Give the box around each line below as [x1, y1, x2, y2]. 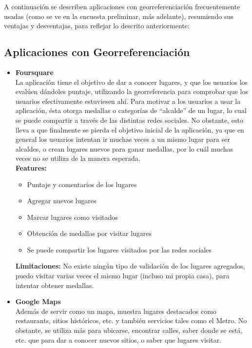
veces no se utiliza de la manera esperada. [15, 153, 140, 163]
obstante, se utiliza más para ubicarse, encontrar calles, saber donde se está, [15, 325, 243, 335]
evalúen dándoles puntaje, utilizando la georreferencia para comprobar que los [15, 86, 248, 97]
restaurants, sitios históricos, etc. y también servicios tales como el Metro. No [15, 315, 247, 326]
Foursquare [15, 67, 54, 77]
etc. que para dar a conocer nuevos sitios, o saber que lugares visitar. [15, 334, 222, 345]
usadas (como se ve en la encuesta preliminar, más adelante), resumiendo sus [4, 11, 233, 21]
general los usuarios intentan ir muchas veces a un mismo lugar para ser [15, 134, 230, 144]
